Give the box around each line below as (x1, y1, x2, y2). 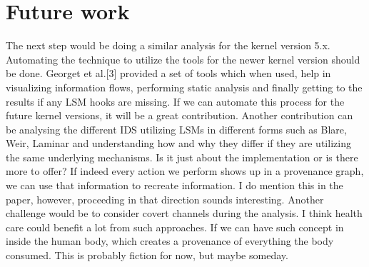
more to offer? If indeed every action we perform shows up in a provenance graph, (6, 163, 364, 178)
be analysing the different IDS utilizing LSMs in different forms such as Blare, (6, 121, 347, 136)
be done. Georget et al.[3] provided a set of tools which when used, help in (6, 66, 331, 81)
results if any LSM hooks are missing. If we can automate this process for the (6, 94, 345, 109)
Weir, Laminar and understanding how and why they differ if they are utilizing (6, 136, 351, 151)
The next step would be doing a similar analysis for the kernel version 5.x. (6, 38, 330, 53)
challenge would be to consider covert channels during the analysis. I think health (6, 206, 363, 221)
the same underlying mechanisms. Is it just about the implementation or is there (6, 149, 358, 164)
